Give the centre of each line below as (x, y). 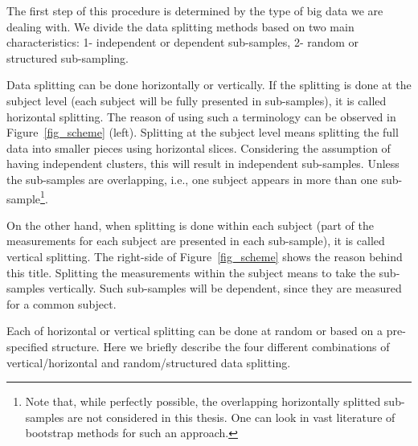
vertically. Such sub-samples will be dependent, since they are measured (225, 288)
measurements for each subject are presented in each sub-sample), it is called (196, 241)
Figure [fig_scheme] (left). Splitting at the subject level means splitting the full (203, 132)
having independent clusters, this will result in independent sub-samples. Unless (203, 164)
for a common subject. (61, 303)
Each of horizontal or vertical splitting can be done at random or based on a (195, 331)
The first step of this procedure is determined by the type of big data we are (195, 10)
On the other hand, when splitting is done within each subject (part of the (190, 225)
